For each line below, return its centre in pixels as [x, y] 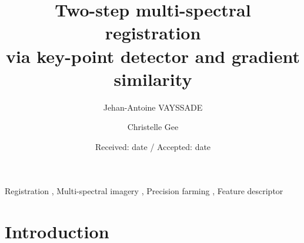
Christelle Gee [153, 127]
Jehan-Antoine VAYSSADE [153, 107]
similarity [153, 79]
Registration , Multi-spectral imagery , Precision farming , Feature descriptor [144, 191]
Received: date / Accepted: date [153, 146]
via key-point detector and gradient [153, 56]
